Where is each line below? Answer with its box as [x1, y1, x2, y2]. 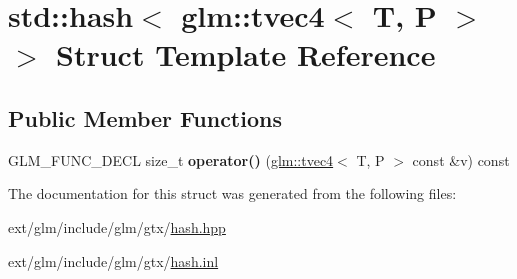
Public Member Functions [8, 102, 282, 133]
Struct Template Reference [56, 34, 436, 75]
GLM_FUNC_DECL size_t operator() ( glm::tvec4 [8, 149, 334, 170]
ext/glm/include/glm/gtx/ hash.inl [8, 250, 219, 271]
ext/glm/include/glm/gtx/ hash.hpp [8, 216, 226, 237]
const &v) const [412, 149, 510, 170]
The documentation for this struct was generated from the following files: [8, 183, 457, 204]
